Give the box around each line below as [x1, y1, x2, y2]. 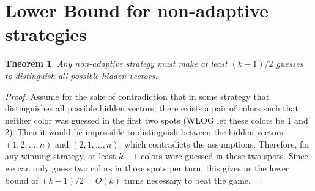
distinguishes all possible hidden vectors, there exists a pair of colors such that [5, 102, 299, 114]
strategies [5, 21, 87, 47]
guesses [276, 57, 303, 70]
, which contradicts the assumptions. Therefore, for [119, 137, 310, 150]
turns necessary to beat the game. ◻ [124, 173, 262, 186]
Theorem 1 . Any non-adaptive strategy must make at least [5, 57, 228, 70]
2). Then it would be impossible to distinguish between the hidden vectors [5, 125, 283, 138]
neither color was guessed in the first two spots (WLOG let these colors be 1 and [5, 113, 308, 126]
